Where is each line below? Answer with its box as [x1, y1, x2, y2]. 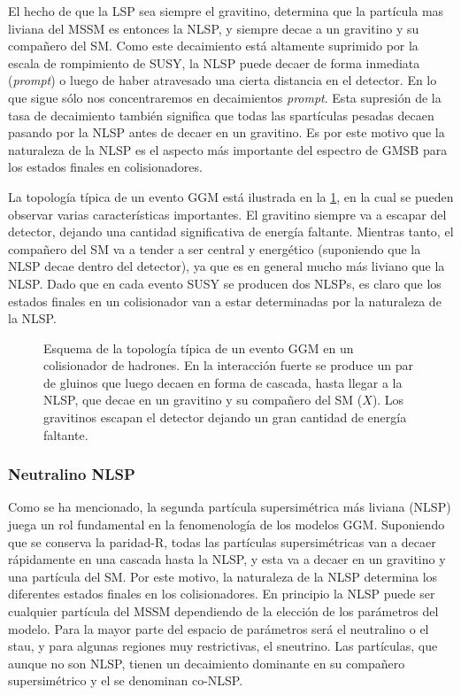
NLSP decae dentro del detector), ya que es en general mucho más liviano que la [8, 257, 445, 275]
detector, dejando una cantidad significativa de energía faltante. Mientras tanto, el [8, 222, 454, 241]
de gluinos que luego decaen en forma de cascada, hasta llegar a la [43, 373, 403, 391]
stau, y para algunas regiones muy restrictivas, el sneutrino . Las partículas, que [8, 637, 438, 655]
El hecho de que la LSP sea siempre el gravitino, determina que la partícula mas [8, 2, 444, 19]
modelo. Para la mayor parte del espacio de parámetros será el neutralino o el [8, 619, 429, 637]
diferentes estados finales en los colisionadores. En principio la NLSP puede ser [8, 584, 435, 603]
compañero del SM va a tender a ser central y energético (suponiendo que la [8, 239, 421, 258]
